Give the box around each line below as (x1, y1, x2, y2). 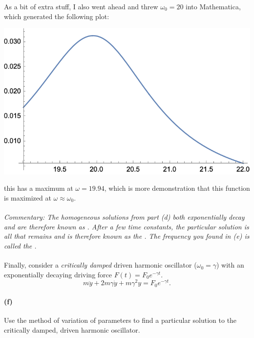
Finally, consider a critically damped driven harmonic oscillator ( (4, 260, 197, 270)
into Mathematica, (186, 1, 241, 11)
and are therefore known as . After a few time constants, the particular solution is (4, 221, 249, 231)
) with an (216, 260, 244, 270)
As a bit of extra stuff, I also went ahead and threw (4, 1, 158, 11)
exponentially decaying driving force (4, 269, 112, 279)
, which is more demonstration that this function (104, 183, 250, 193)
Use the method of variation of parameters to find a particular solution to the (4, 315, 237, 325)
